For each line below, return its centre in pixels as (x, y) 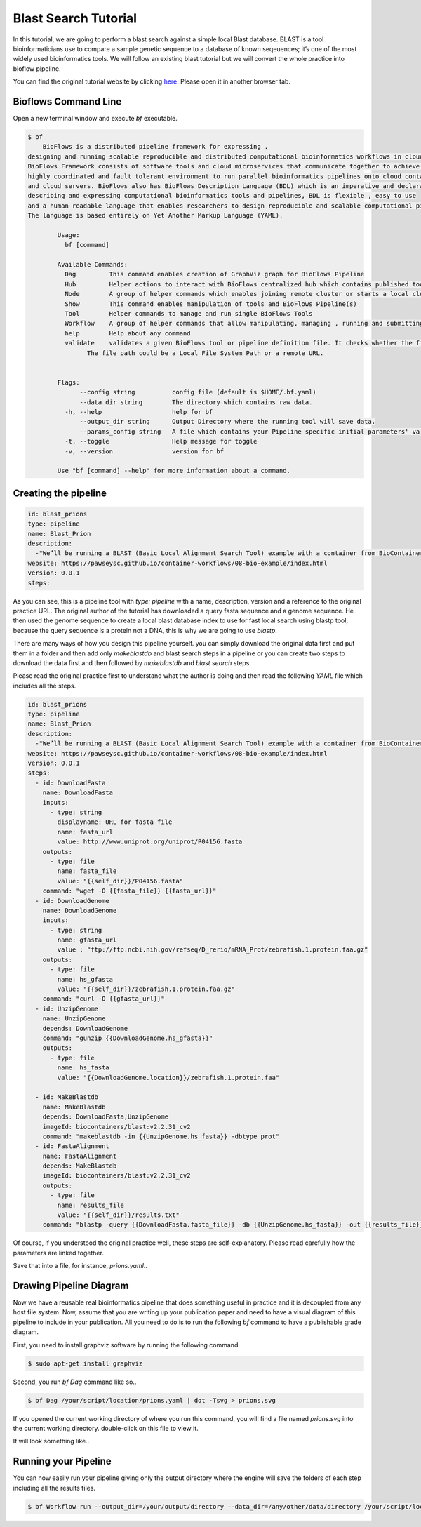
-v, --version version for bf (144, 451)
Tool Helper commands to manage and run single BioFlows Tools (188, 314)
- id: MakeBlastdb (67, 1097)
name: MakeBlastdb (74, 1107)
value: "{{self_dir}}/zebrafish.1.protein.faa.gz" (146, 989)
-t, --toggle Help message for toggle (161, 441)
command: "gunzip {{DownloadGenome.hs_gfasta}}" (128, 1038)
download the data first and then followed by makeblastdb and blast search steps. (132, 662)
